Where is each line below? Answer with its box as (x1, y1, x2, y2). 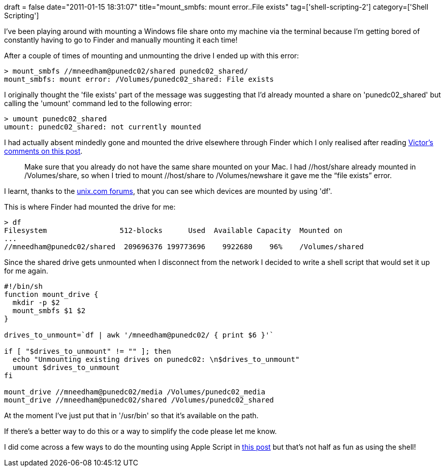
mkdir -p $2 (12, 298, 60, 307)
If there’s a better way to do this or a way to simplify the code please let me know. (4, 427, 277, 435)
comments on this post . (4, 147, 83, 155)
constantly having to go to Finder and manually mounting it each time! (4, 36, 238, 44)
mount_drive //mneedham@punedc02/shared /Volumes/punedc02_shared (4, 396, 274, 404)
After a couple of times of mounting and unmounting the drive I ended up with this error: (4, 51, 299, 60)
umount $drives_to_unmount (12, 363, 120, 372)
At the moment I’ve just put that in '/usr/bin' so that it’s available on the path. (4, 411, 259, 420)
